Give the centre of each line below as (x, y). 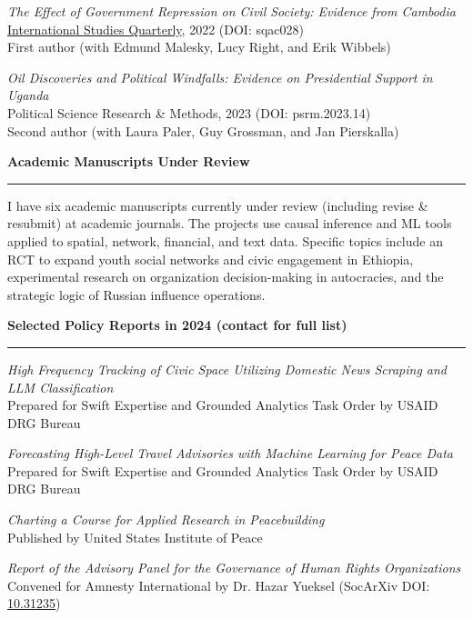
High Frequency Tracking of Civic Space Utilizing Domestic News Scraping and (227, 369)
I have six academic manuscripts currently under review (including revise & (218, 205)
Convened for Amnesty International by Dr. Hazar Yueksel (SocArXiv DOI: (219, 585)
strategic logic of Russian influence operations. (136, 294)
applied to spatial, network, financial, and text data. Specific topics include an (225, 240)
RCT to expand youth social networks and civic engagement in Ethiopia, (211, 259)
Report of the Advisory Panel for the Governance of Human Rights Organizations (234, 568)
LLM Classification (60, 387)
